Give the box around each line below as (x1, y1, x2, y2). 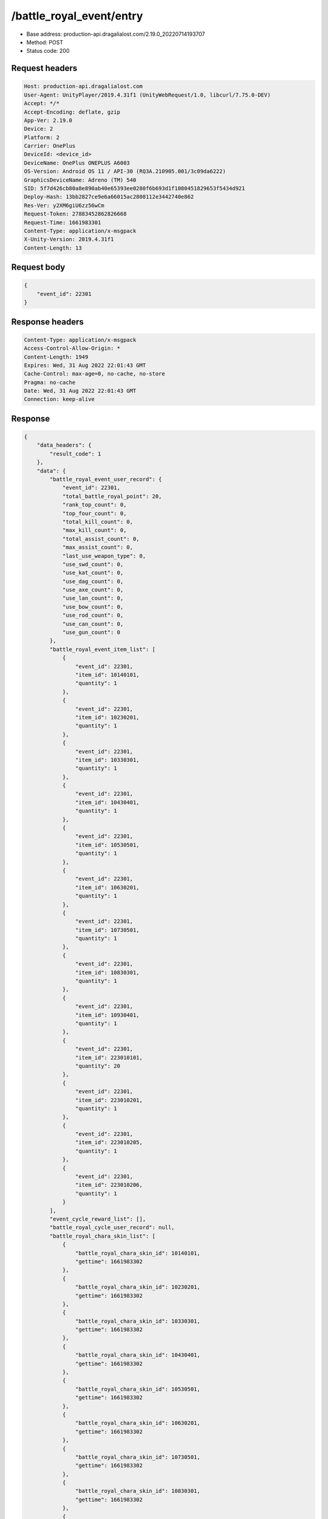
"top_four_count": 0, (62, 510, 127, 516)
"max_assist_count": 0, (62, 544, 134, 551)
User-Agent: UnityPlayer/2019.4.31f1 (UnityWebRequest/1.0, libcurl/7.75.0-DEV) (24, 91, 271, 98)
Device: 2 (24, 125, 53, 132)
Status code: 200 (26, 47, 70, 55)
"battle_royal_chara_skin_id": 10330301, (75, 1317, 200, 1325)
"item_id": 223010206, (75, 1182, 143, 1188)
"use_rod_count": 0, (62, 612, 124, 619)
